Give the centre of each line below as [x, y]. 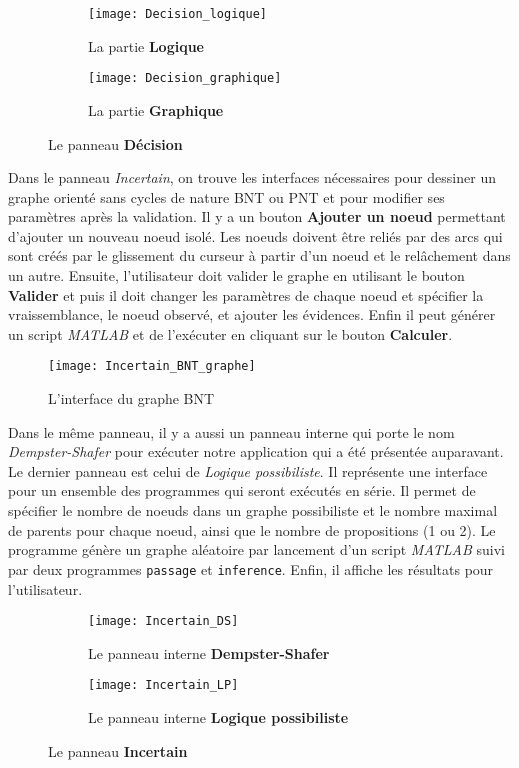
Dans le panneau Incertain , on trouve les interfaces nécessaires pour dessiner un [252, 177]
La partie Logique [146, 45]
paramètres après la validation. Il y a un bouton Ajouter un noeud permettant [257, 216]
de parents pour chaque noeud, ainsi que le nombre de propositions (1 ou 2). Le [252, 529]
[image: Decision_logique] [177, 14]
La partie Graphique [156, 109]
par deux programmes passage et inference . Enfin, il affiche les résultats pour [251, 568]
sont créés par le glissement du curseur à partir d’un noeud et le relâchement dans [259, 255]
